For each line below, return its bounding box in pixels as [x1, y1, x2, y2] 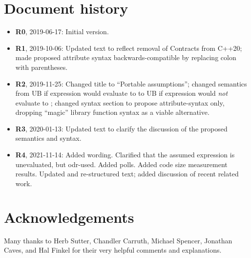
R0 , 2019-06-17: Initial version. [15, 26, 109, 37]
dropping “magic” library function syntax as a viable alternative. [15, 107, 209, 117]
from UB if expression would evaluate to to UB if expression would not [15, 88, 228, 98]
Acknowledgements [4, 207, 134, 227]
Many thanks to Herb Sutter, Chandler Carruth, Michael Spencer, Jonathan [4, 235, 232, 245]
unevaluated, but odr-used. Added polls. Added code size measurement [15, 159, 228, 169]
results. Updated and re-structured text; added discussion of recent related [15, 169, 239, 179]
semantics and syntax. [15, 133, 82, 143]
